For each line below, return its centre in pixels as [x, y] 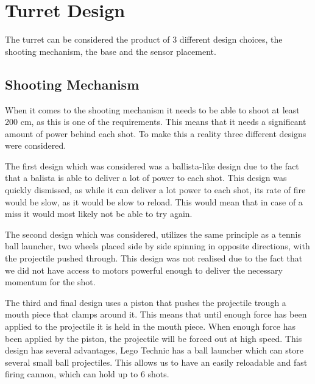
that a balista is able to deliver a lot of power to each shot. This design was [146, 178]
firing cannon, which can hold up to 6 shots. [87, 374]
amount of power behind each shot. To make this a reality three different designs [156, 133]
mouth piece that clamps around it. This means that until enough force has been [156, 314]
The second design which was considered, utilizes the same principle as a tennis [153, 234]
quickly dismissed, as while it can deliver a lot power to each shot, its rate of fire [155, 190]
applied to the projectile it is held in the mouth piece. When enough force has [150, 326]
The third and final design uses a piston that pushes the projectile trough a [146, 302]
